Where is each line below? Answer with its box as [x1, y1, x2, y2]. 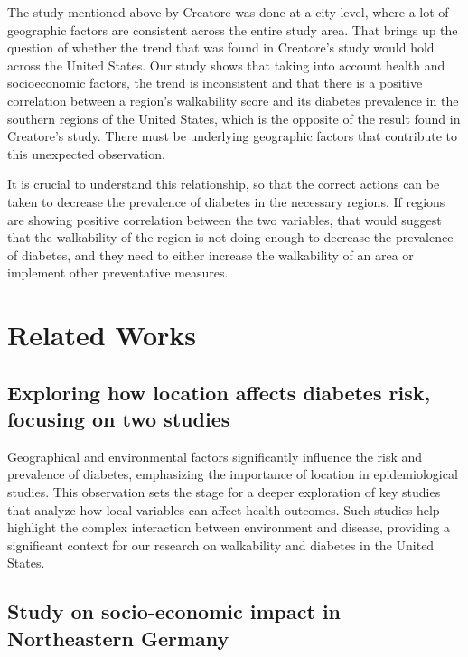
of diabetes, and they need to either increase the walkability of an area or [7, 245, 414, 264]
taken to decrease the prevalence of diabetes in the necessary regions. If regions [7, 192, 445, 211]
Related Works [7, 316, 197, 353]
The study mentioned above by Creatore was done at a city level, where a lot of [7, 3, 449, 21]
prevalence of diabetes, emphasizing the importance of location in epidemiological [7, 465, 458, 483]
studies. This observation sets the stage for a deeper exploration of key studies [7, 483, 441, 502]
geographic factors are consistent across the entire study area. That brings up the [7, 20, 458, 39]
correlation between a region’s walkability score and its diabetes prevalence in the [7, 90, 459, 109]
